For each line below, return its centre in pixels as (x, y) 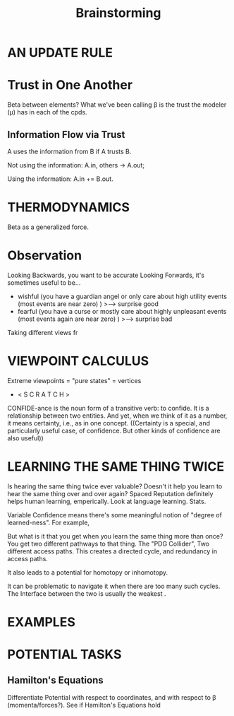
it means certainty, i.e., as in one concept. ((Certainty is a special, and (109, 423)
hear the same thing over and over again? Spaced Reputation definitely (110, 493)
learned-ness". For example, (49, 522)
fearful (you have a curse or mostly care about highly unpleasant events (122, 311)
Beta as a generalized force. (48, 227)
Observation (45, 256)
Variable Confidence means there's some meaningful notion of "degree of (115, 515)
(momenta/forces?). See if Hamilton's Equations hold (84, 705)
